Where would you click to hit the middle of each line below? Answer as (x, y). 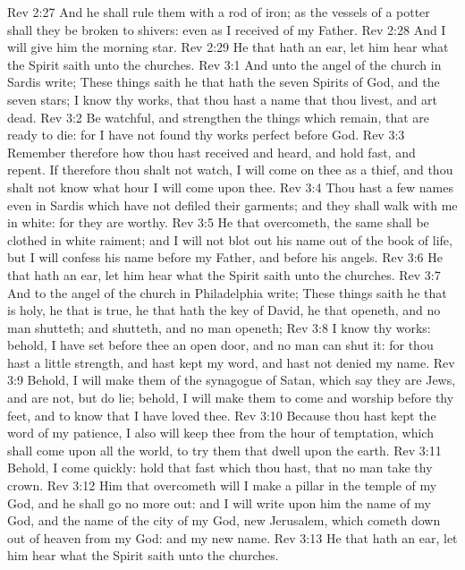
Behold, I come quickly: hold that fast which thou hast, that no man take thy (220, 468)
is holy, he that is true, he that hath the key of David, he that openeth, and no (224, 310)
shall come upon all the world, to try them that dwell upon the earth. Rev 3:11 (224, 450)
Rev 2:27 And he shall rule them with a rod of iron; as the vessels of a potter (219, 12)
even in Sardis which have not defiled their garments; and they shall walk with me (232, 204)
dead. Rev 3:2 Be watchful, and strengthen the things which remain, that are (218, 117)
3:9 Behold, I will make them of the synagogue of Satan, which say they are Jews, (232, 380)
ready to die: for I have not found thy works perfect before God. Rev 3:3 (206, 135)
